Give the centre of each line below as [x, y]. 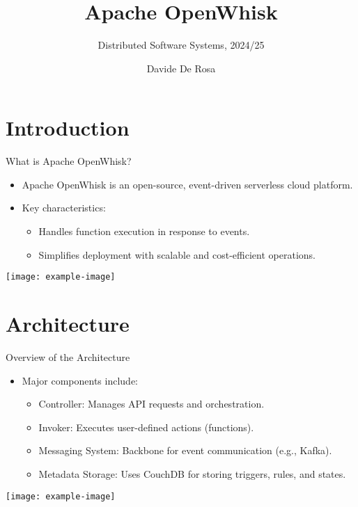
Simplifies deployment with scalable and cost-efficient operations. [177, 254]
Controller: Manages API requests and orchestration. [151, 404]
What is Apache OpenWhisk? [69, 161]
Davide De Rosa [181, 68]
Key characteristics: [64, 208]
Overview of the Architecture [68, 357]
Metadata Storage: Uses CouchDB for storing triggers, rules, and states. [192, 473]
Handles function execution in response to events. [144, 231]
